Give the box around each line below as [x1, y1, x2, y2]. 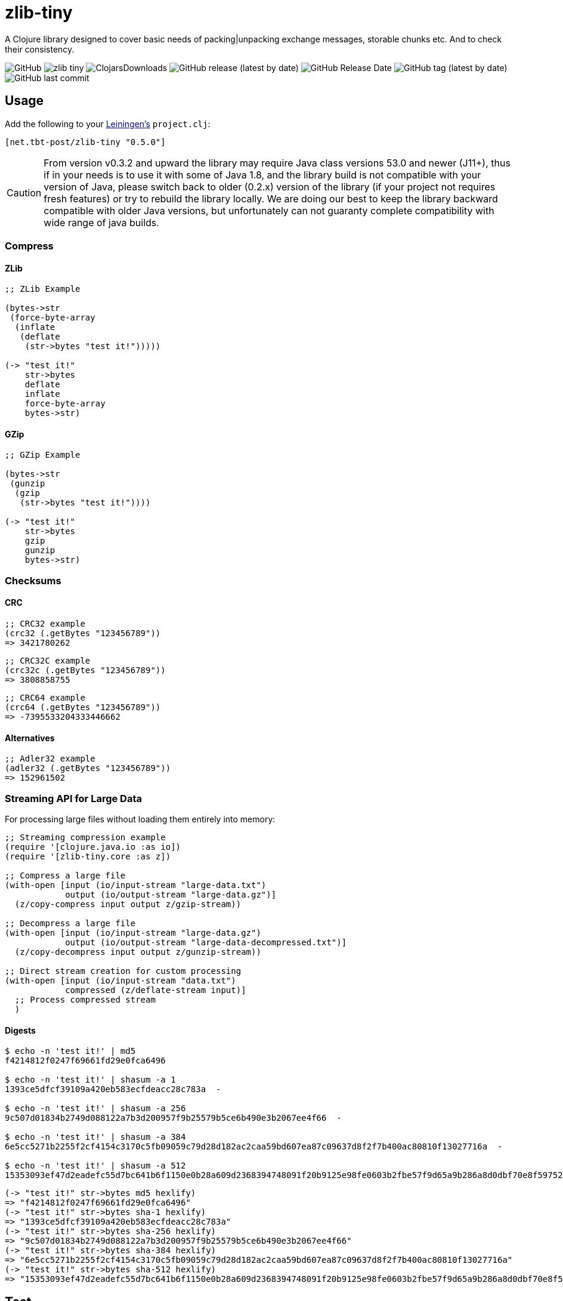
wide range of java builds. [44, 216, 159, 229]
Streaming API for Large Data [5, 792, 142, 804]
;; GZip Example [5, 450, 81, 460]
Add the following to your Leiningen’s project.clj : [5, 118, 211, 129]
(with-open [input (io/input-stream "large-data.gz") [5, 927, 261, 938]
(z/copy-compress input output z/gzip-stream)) [14, 899, 242, 909]
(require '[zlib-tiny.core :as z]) [5, 851, 171, 861]
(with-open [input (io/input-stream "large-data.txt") [5, 880, 267, 890]
